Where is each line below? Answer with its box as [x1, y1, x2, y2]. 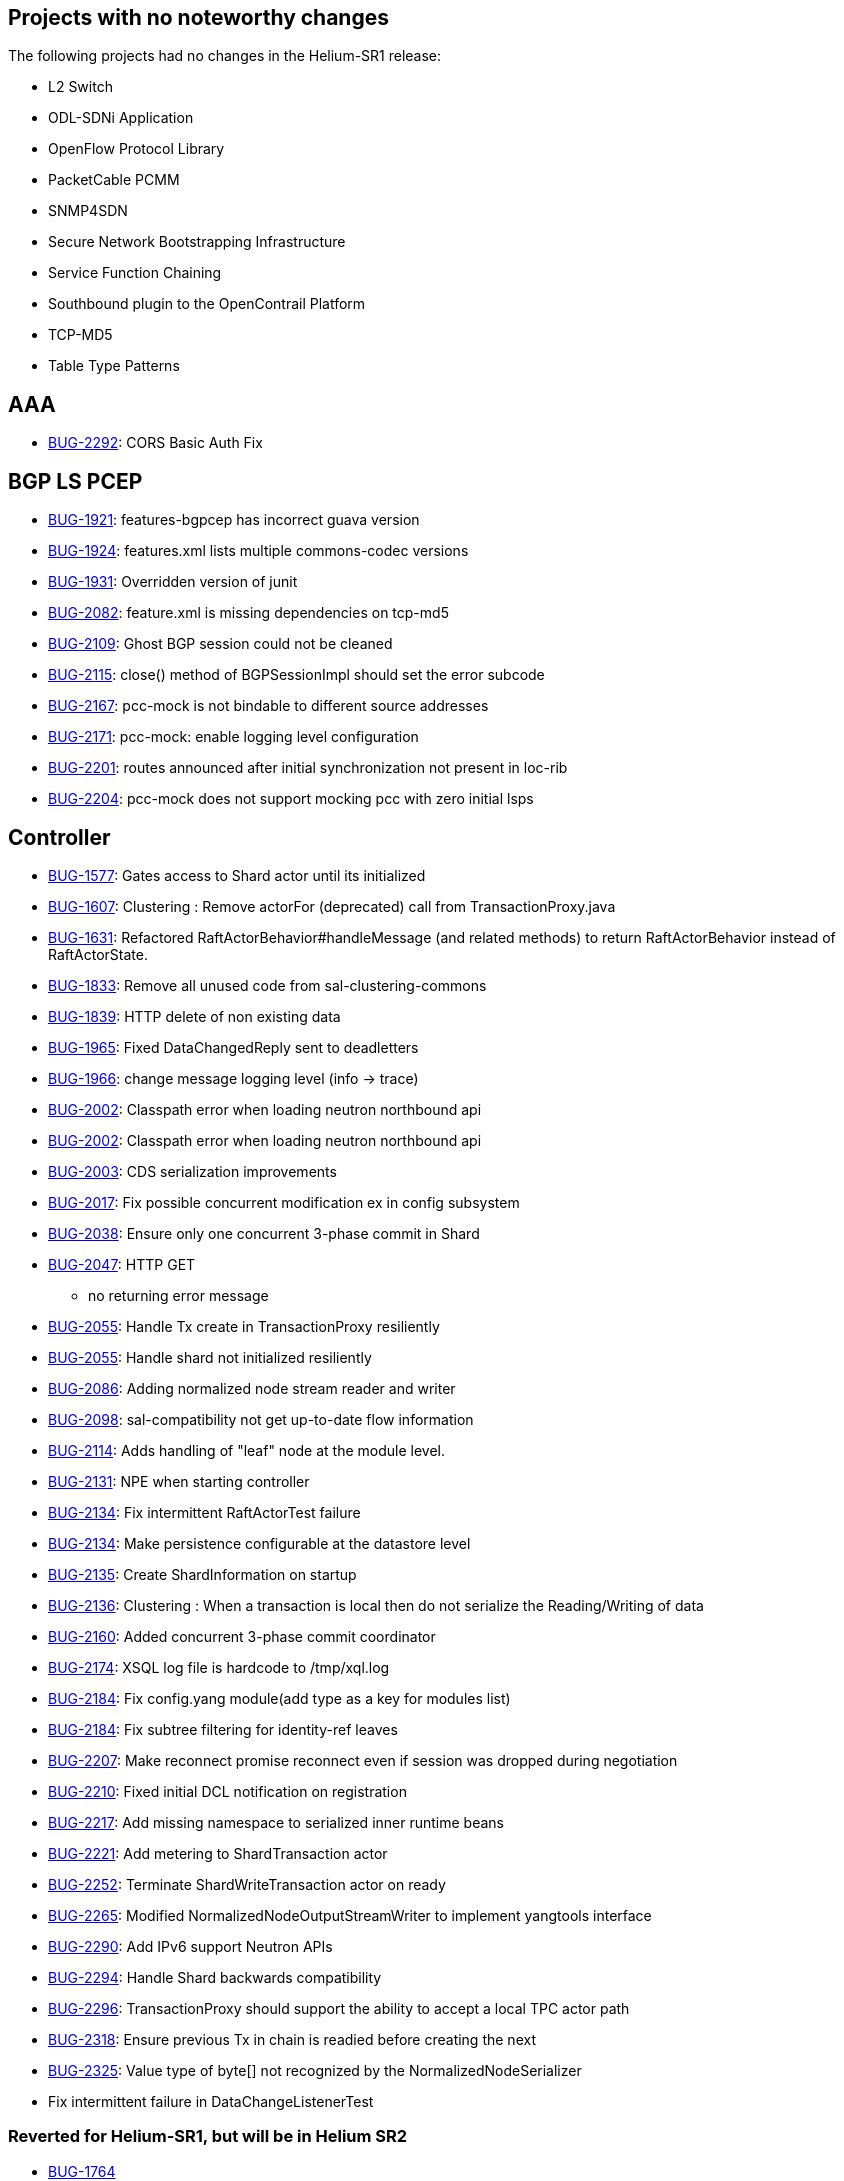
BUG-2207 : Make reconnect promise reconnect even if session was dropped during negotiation [48, 1751, 678, 1769]
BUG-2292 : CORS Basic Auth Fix [48, 434, 263, 452]
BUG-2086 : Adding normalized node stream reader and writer [48, 1379, 456, 1397]
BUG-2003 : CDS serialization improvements [48, 1162, 337, 1180]
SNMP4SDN [48, 202, 128, 220]
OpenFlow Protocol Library [48, 140, 225, 158]
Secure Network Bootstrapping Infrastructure [48, 233, 346, 251]
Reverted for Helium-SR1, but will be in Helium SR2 [8, 2126, 408, 2147]
